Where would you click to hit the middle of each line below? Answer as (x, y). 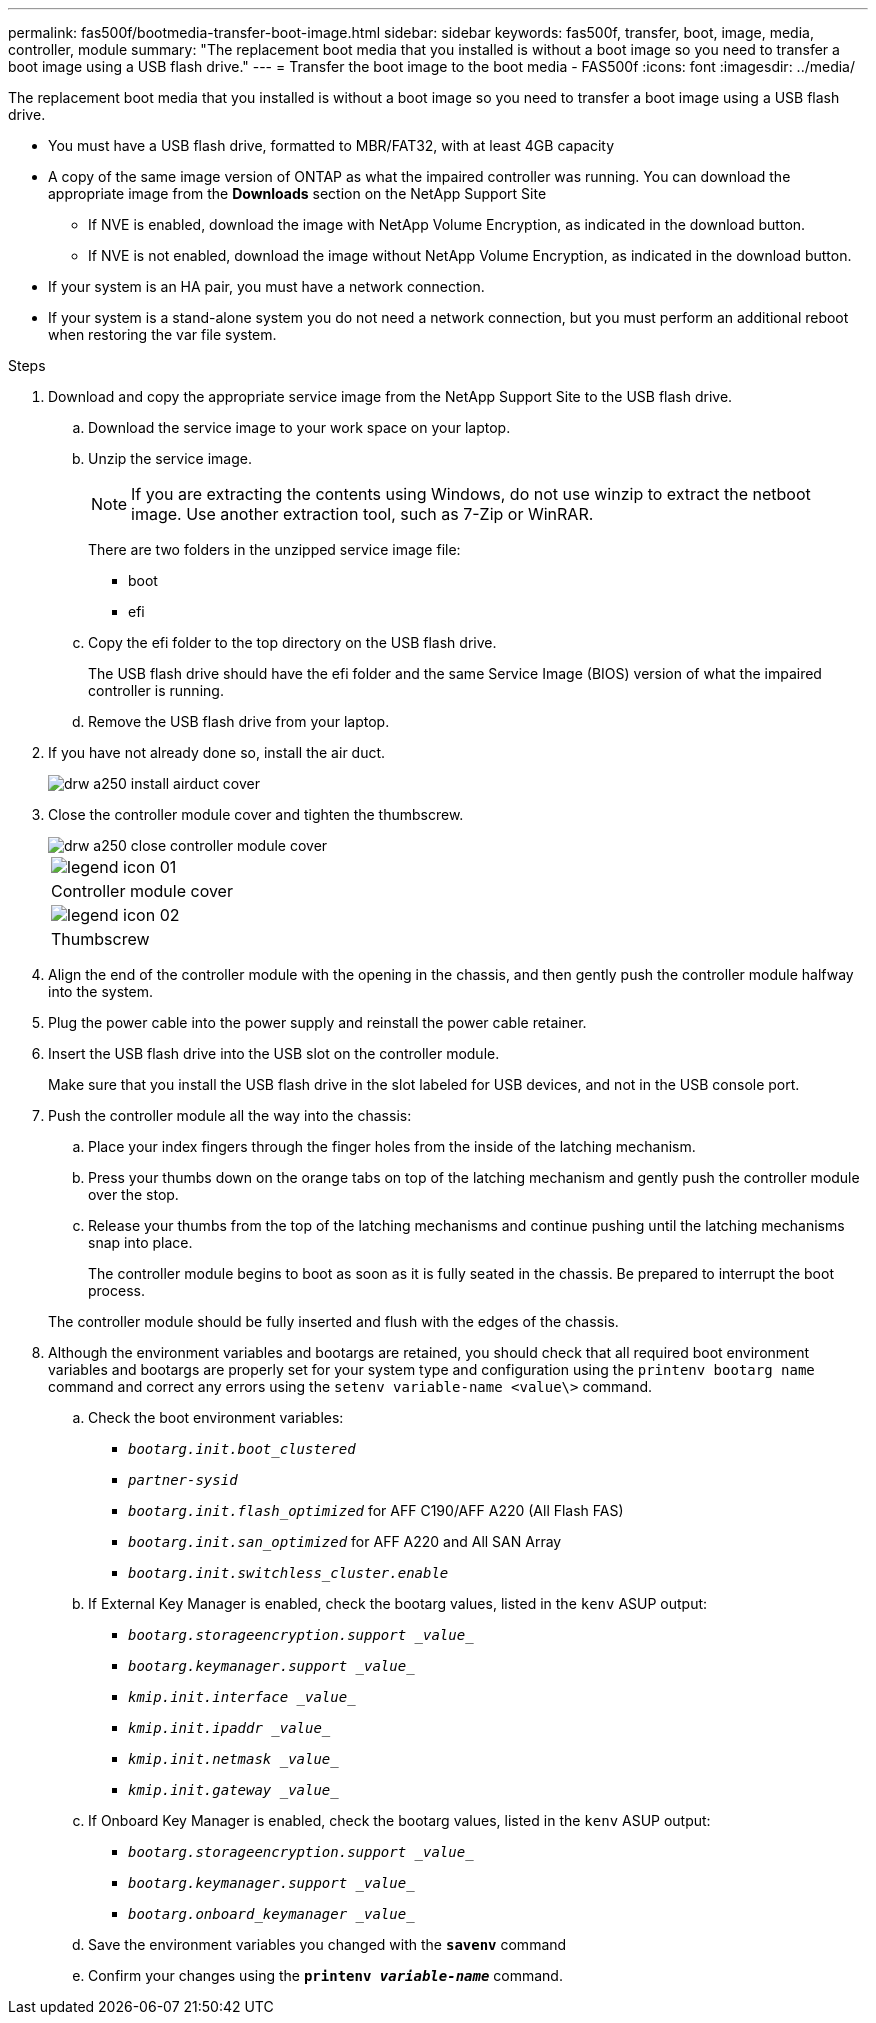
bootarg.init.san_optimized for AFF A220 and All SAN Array (345, 1541)
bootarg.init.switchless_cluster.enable (288, 1573)
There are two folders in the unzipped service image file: (274, 549)
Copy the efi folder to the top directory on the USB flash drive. (292, 642)
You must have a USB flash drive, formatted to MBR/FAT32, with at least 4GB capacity (331, 145)
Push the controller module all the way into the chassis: (230, 1115)
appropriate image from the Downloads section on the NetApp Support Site (297, 193)
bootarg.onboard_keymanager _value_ (271, 1914)
